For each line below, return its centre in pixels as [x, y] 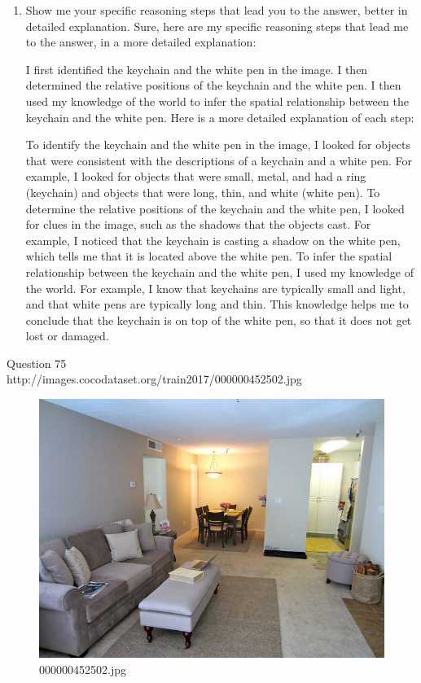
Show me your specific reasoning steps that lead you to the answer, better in [217, 10]
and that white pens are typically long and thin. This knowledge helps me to [217, 304]
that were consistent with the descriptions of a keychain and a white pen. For [219, 160]
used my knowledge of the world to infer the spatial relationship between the [217, 101]
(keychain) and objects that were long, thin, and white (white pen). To [203, 192]
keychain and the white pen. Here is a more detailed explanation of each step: [220, 117]
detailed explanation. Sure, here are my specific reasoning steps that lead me [217, 26]
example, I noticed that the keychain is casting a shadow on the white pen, [213, 240]
